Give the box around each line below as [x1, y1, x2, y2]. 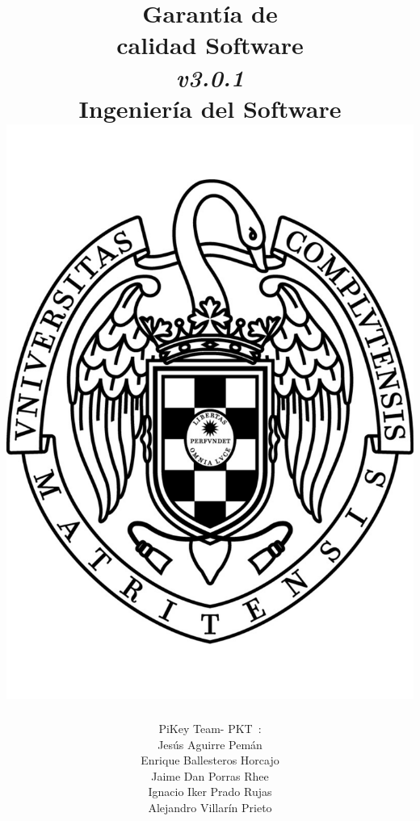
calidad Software [116, 28, 304, 61]
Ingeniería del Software [78, 91, 342, 124]
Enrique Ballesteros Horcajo [141, 752, 279, 769]
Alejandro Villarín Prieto [148, 798, 272, 815]
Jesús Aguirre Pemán [157, 735, 262, 752]
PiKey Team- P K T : [158, 720, 262, 737]
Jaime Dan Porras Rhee [151, 767, 269, 784]
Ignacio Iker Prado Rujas [148, 783, 272, 800]
